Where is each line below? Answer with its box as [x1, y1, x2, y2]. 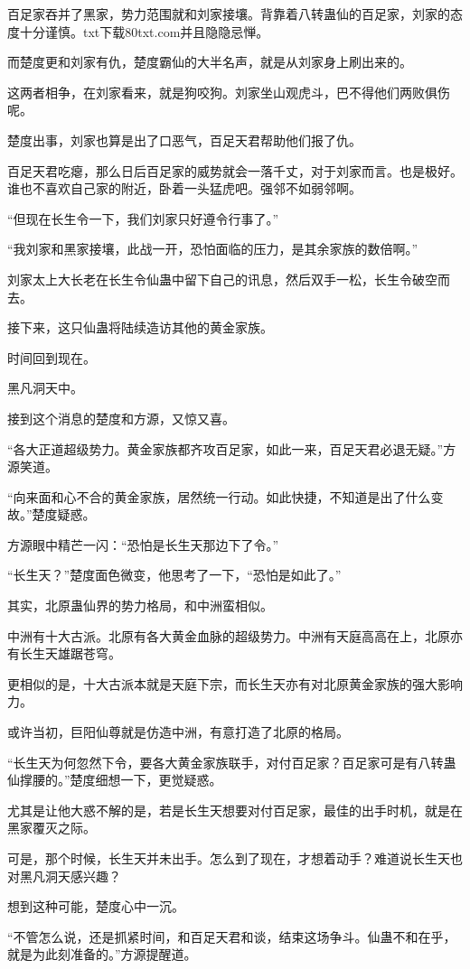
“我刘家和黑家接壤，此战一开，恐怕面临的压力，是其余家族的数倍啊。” [7, 239, 418, 258]
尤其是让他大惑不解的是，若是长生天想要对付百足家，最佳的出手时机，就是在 [7, 800, 463, 819]
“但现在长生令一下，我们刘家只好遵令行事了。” [7, 209, 279, 228]
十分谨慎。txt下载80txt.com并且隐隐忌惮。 [19, 22, 269, 41]
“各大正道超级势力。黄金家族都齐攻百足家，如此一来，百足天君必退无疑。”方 [7, 439, 456, 458]
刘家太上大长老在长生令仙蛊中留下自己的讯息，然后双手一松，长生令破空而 [7, 269, 450, 288]
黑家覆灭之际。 [7, 818, 96, 837]
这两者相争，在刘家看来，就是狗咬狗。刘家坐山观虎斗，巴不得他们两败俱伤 [7, 82, 450, 101]
